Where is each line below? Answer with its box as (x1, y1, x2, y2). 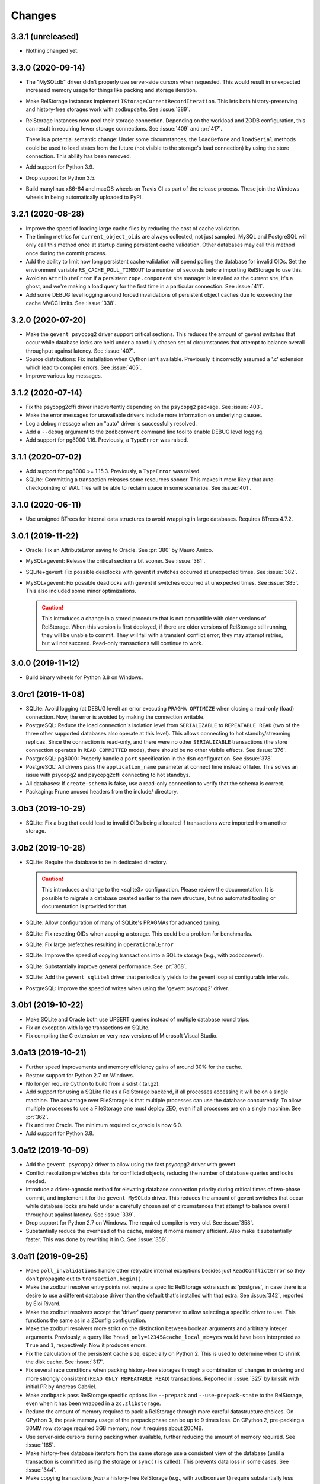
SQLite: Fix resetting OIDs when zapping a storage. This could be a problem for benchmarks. (25, 930, 253, 937)
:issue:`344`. (25, 1466, 57, 1473)
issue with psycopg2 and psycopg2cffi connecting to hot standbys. (25, 772, 191, 779)
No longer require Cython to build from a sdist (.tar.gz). (25, 1080, 160, 1087)
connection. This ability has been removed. (25, 153, 132, 160)
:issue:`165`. (25, 1441, 56, 1448)
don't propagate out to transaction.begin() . (25, 1275, 143, 1282)
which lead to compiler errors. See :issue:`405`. (25, 364, 142, 371)
